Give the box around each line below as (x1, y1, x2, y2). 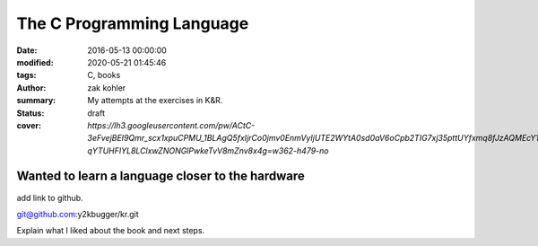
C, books (87, 70, 121, 81)
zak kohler (87, 82, 126, 93)
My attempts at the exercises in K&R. (87, 95, 223, 106)
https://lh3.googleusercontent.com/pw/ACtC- (87, 119, 256, 130)
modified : (16, 57, 54, 67)
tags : (16, 70, 37, 81)
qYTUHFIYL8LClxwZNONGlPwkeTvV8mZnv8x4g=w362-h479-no (87, 145, 329, 156)
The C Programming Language (16, 13, 249, 33)
